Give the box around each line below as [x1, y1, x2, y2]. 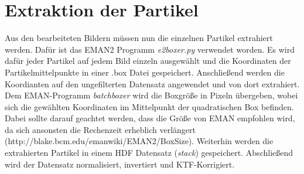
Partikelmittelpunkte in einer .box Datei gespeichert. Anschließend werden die [5, 66, 285, 78]
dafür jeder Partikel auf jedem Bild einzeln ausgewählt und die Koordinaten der [5, 54, 291, 67]
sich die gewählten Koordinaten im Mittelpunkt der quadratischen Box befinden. [5, 100, 294, 112]
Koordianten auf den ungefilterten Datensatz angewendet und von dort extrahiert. [5, 77, 300, 90]
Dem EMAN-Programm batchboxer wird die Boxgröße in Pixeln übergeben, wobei [5, 89, 298, 101]
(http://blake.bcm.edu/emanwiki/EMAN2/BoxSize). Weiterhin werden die [5, 135, 274, 147]
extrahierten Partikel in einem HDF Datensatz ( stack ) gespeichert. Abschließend [5, 146, 293, 159]
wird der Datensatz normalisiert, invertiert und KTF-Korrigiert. [5, 158, 235, 170]
